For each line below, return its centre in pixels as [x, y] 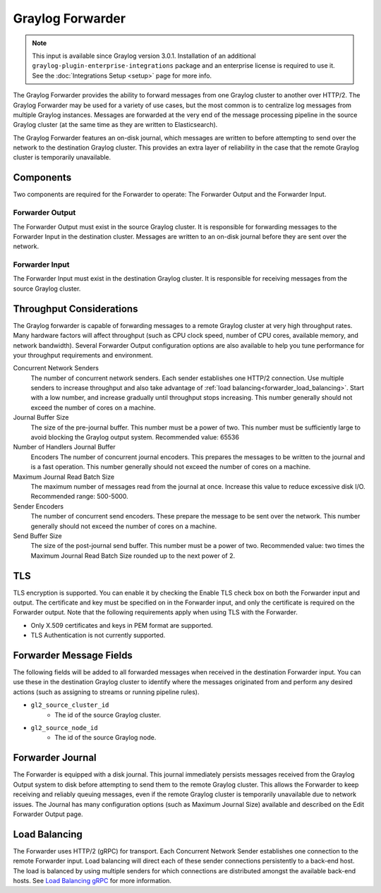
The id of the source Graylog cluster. [108, 715]
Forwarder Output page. [48, 814]
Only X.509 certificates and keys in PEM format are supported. [122, 625]
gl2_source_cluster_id [70, 705]
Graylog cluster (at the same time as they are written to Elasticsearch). [115, 125]
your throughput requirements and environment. [83, 355]
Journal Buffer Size [41, 418]
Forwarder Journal [55, 758]
